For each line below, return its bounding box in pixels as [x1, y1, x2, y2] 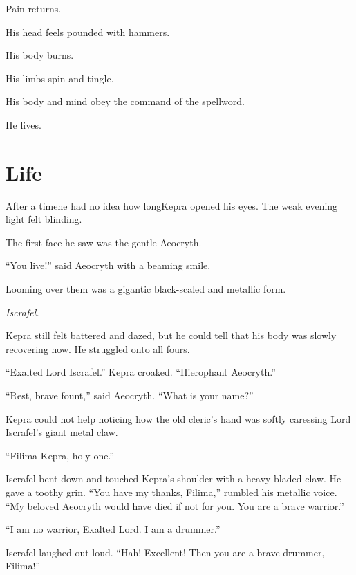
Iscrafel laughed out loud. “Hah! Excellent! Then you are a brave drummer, [6, 545, 325, 559]
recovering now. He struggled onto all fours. [6, 341, 190, 356]
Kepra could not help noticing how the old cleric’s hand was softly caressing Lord [6, 411, 351, 426]
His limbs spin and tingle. [6, 71, 114, 85]
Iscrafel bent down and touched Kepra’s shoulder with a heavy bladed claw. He [6, 471, 341, 486]
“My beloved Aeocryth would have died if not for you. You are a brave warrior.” [6, 498, 344, 513]
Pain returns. [6, 1, 62, 15]
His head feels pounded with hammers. [6, 24, 170, 39]
